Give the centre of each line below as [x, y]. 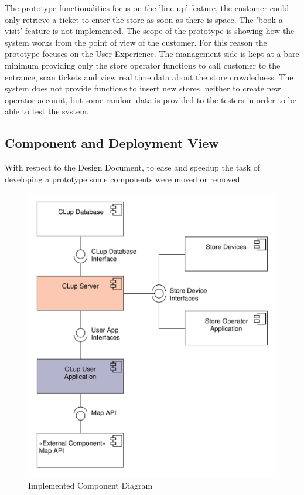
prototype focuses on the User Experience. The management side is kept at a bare [152, 54]
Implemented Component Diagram [90, 485]
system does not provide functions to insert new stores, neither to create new [143, 88]
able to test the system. [47, 111]
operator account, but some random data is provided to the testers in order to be [151, 99]
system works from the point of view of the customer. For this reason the [136, 42]
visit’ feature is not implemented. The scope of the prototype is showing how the [150, 31]
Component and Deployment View [112, 143]
